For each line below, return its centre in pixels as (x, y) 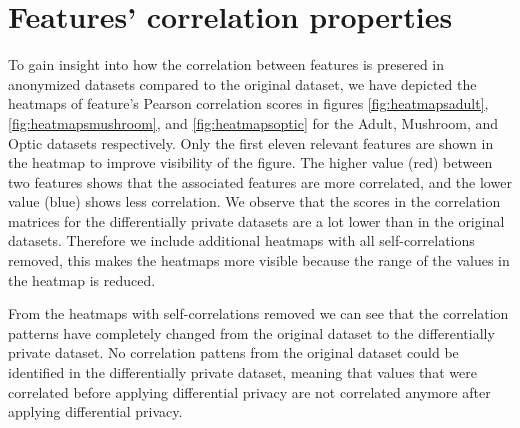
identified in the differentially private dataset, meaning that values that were (242, 372)
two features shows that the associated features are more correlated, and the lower (260, 181)
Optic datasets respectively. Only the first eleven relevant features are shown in (251, 142)
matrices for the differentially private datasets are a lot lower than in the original (256, 220)
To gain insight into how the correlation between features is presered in (226, 64)
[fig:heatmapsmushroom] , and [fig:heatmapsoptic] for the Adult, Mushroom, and (253, 122)
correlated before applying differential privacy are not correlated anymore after (249, 391)
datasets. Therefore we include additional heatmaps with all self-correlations (241, 240)
